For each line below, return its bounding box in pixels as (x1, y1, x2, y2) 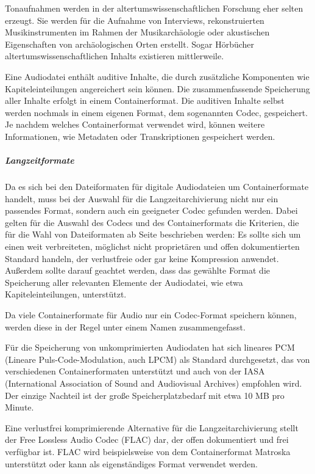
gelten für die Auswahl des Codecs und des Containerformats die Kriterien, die (5, 216, 299, 228)
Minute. (5, 401, 34, 414)
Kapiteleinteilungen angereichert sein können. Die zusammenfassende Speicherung (5, 82, 310, 95)
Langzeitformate (5, 154, 74, 167)
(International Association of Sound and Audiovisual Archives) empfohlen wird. (5, 377, 302, 389)
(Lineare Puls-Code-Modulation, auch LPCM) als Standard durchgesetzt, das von (5, 352, 310, 365)
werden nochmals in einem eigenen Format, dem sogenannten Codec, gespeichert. (5, 106, 308, 119)
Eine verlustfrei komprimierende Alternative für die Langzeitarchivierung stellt (5, 421, 299, 434)
